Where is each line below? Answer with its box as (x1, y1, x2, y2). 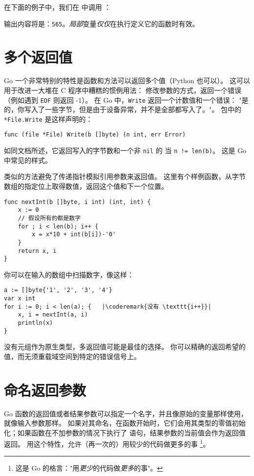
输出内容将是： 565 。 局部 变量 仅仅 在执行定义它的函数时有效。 (4, 18, 199, 28)
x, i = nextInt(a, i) (18, 311, 88, 318)
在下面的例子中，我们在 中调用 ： (4, 2, 111, 12)
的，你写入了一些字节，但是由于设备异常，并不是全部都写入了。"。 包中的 (4, 104, 241, 114)
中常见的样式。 (4, 155, 52, 165)
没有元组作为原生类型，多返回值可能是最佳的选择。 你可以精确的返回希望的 (4, 341, 246, 352)
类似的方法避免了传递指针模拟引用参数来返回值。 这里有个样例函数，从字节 (4, 171, 246, 181)
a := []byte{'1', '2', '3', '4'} (4, 287, 112, 294)
